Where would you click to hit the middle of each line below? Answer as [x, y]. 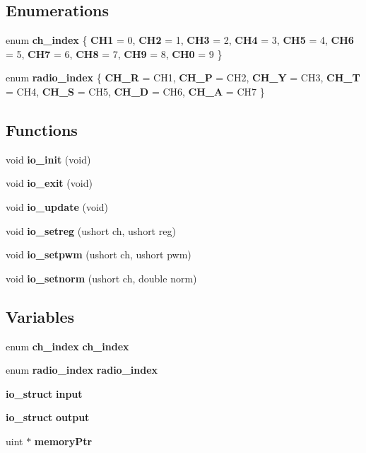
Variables [40, 316]
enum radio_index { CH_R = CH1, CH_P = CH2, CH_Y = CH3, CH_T [183, 78]
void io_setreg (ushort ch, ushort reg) [91, 230]
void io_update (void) [57, 206]
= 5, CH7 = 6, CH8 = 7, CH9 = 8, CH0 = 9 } [114, 53]
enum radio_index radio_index [82, 370]
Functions [42, 129]
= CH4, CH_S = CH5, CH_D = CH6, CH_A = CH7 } [135, 91]
